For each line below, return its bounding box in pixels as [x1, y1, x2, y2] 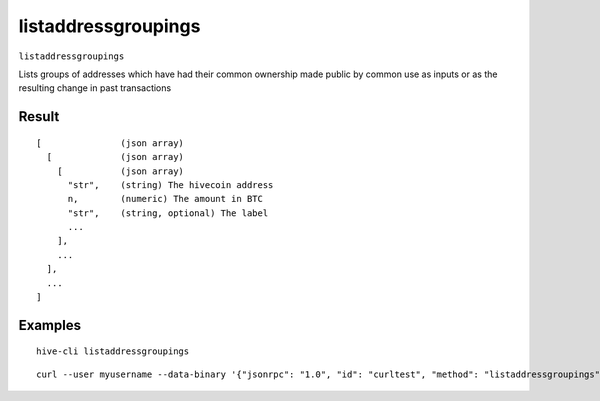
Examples [18, 316, 82, 334]
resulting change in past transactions [18, 82, 172, 94]
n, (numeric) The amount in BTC [67, 193, 264, 205]
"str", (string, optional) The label [67, 207, 269, 219]
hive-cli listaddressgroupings [36, 346, 190, 357]
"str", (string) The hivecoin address [67, 179, 274, 190]
